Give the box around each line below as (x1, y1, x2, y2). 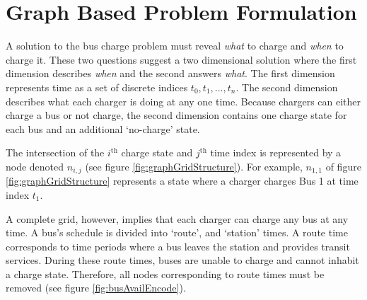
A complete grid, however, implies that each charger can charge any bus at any (6, 211, 349, 226)
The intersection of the (6, 145, 105, 160)
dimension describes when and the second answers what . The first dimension (6, 66, 335, 81)
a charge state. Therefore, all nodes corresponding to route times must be (6, 266, 325, 281)
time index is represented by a (210, 145, 342, 160)
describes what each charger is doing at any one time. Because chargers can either (6, 93, 361, 108)
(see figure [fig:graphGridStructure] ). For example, (85, 158, 303, 173)
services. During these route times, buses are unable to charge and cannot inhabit (6, 253, 359, 267)
